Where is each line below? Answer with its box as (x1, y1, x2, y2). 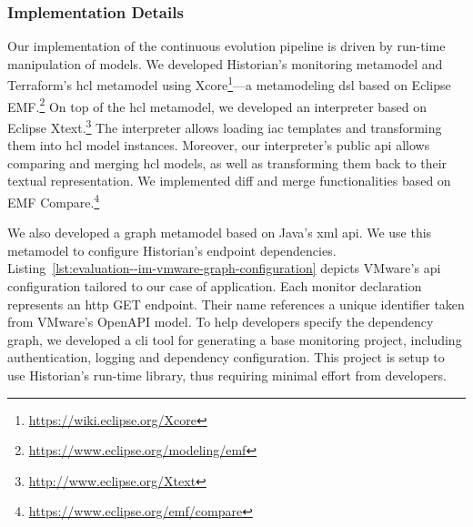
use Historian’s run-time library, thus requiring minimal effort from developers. (7, 365, 447, 384)
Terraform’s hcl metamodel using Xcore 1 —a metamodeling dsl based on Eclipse (7, 73, 451, 95)
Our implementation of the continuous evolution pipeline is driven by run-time (7, 36, 446, 56)
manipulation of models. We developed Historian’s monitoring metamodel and (7, 54, 443, 73)
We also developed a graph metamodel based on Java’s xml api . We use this (7, 223, 432, 242)
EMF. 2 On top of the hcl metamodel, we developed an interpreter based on (7, 94, 428, 116)
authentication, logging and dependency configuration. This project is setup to (7, 348, 445, 367)
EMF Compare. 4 (7, 189, 100, 211)
